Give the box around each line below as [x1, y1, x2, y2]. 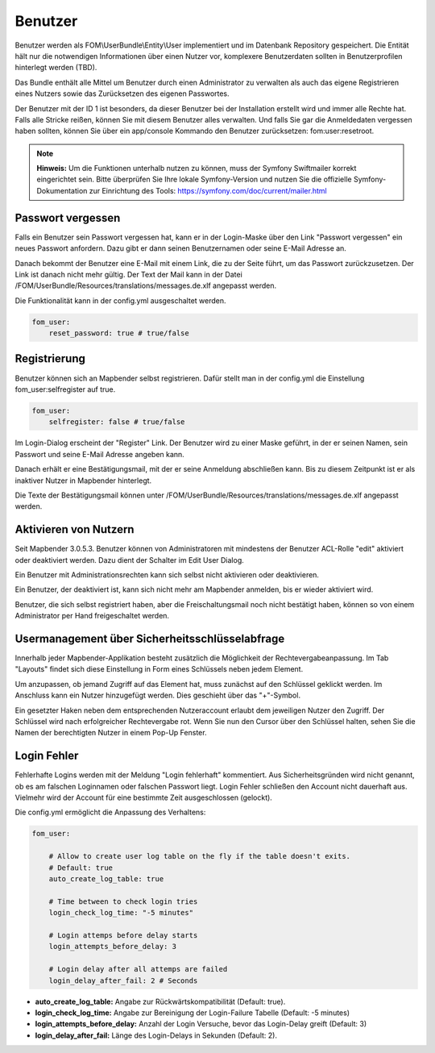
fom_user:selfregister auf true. [14, 384, 116, 394]
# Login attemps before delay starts [48, 930, 198, 939]
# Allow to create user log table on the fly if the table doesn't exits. [48, 851, 350, 861]
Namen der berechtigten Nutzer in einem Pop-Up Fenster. [14, 728, 207, 738]
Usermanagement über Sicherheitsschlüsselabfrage [14, 631, 285, 645]
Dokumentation [36, 185, 88, 195]
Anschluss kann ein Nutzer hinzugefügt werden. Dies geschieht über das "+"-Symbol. [14, 690, 301, 701]
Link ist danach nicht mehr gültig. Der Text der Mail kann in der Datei [14, 269, 243, 279]
